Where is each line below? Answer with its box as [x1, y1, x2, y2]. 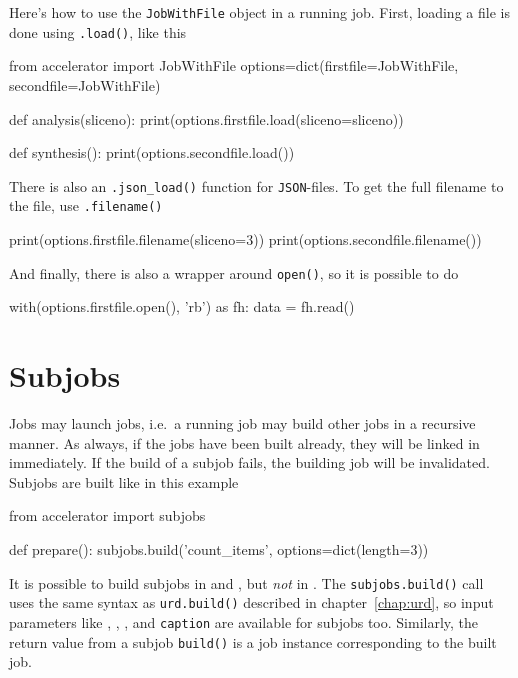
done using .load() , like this [9, 21, 187, 42]
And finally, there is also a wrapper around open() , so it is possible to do [9, 262, 459, 283]
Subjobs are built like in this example [9, 471, 239, 492]
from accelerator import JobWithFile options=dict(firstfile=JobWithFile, [9, 55, 459, 76]
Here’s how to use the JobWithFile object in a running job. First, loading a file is [9, 2, 510, 22]
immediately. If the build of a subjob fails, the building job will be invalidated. [9, 452, 490, 473]
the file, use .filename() [9, 195, 163, 216]
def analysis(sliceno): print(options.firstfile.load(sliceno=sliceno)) [9, 108, 404, 129]
